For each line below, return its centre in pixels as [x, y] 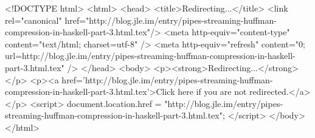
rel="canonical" [33, 20]
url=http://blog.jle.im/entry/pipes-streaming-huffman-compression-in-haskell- [150, 56]
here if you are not [212, 91]
